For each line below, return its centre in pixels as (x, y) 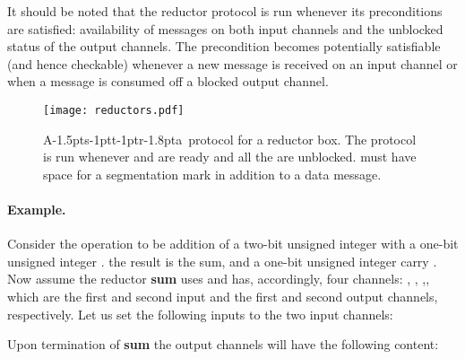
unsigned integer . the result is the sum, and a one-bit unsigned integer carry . (222, 261)
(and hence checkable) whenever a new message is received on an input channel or (232, 63)
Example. (37, 209)
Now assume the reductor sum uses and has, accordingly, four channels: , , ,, (219, 279)
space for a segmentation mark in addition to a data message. (212, 174)
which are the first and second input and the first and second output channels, (223, 296)
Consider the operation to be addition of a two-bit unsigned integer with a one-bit (233, 244)
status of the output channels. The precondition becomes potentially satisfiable (224, 46)
